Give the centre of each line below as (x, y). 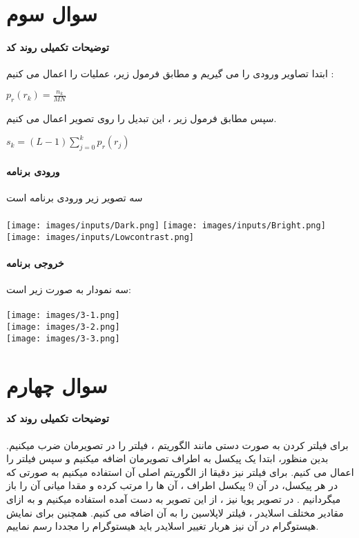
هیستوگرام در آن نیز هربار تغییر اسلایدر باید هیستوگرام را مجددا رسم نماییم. (163, 526)
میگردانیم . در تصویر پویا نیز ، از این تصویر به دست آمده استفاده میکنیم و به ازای (174, 498)
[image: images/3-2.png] (63, 327)
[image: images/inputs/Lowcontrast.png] (100, 237)
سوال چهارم (57, 385)
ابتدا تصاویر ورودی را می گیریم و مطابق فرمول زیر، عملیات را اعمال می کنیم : (170, 73)
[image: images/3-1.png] (63, 316)
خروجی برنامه (35, 263)
